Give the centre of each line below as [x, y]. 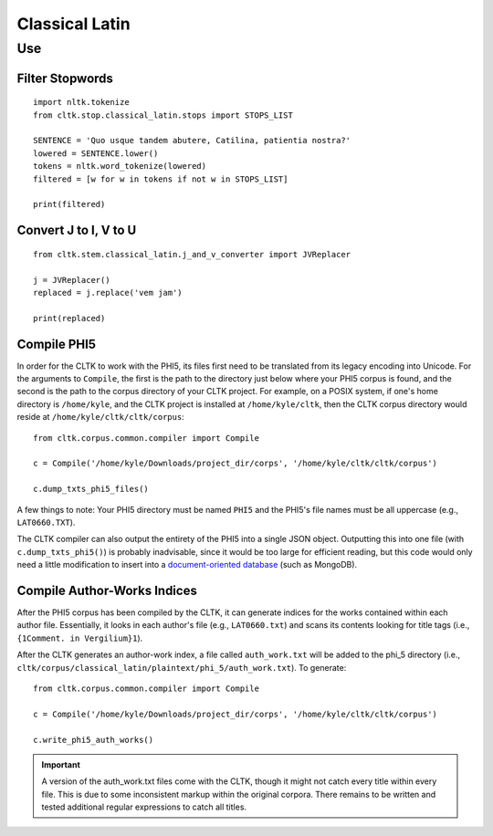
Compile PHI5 [56, 344]
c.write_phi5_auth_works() [94, 740]
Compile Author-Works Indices [107, 590]
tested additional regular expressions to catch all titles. [144, 807]
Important [61, 764]
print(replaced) [69, 318]
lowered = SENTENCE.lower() [96, 153]
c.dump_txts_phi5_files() [91, 489]
